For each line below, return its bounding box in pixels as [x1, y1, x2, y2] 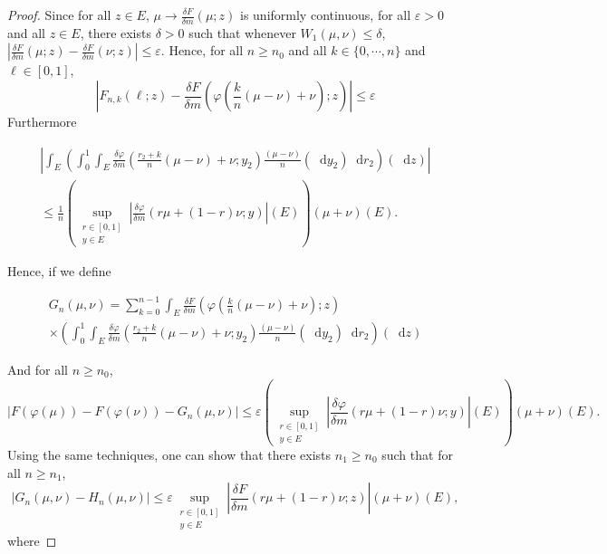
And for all [7, 360, 68, 378]
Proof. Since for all [7, 5, 111, 24]
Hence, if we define [7, 262, 111, 281]
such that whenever [188, 23, 296, 42]
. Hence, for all [160, 41, 244, 60]
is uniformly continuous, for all [240, 5, 411, 24]
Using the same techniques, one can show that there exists [7, 444, 332, 463]
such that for [381, 444, 453, 463]
